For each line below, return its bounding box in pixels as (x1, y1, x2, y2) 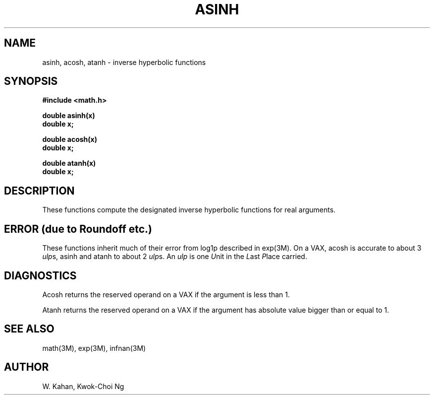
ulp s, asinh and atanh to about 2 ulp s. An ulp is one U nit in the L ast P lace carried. (42, 252, 307, 261)
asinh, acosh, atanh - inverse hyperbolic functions (42, 58, 206, 66)
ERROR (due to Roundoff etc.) (4, 222, 152, 235)
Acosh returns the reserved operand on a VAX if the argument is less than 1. (42, 290, 290, 299)
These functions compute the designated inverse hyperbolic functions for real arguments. (42, 205, 336, 214)
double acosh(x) (42, 135, 97, 144)
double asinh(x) (42, 111, 95, 120)
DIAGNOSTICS (4, 269, 77, 282)
